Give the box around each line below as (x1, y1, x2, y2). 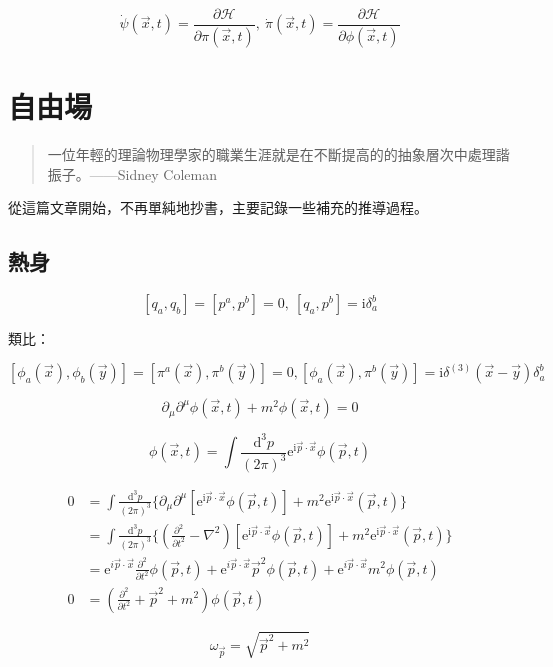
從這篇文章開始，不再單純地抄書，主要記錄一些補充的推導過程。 (8, 197, 428, 218)
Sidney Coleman (117, 163, 217, 184)
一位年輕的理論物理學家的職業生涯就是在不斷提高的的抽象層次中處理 (47, 144, 496, 165)
